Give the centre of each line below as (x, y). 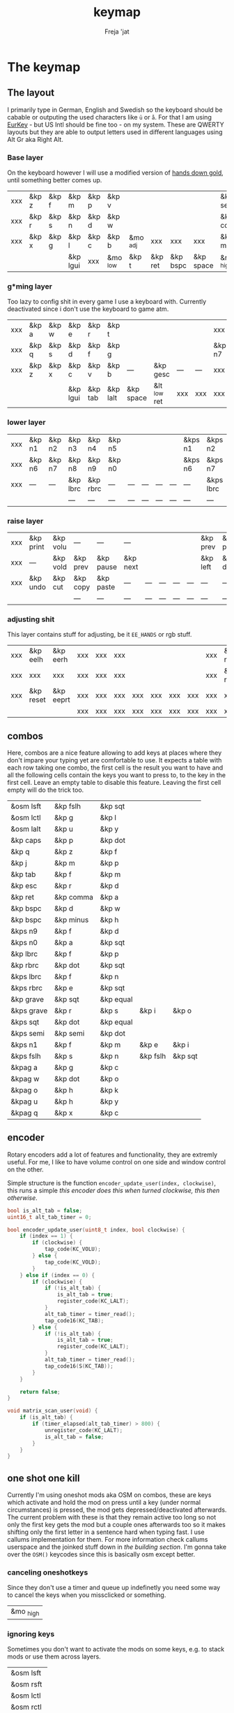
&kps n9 (24, 932)
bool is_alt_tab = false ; (45, 1210)
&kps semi (28, 1034)
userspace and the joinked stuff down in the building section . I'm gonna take (117, 1547)
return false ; (40, 1392)
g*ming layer (30, 286)
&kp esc (24, 886)
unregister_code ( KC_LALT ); (84, 1430)
